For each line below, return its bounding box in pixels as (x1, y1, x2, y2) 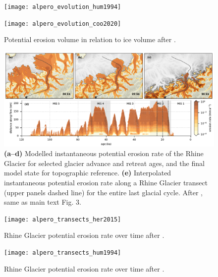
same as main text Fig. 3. (4, 197, 81, 207)
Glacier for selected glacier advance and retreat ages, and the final (4, 158, 205, 168)
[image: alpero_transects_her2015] (4, 216, 121, 223)
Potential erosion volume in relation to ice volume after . (4, 34, 176, 45)
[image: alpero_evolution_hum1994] (4, 3, 121, 10)
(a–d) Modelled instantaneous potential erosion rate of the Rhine (4, 148, 204, 159)
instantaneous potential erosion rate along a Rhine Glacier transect (4, 177, 208, 187)
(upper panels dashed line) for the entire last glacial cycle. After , (4, 187, 203, 197)
